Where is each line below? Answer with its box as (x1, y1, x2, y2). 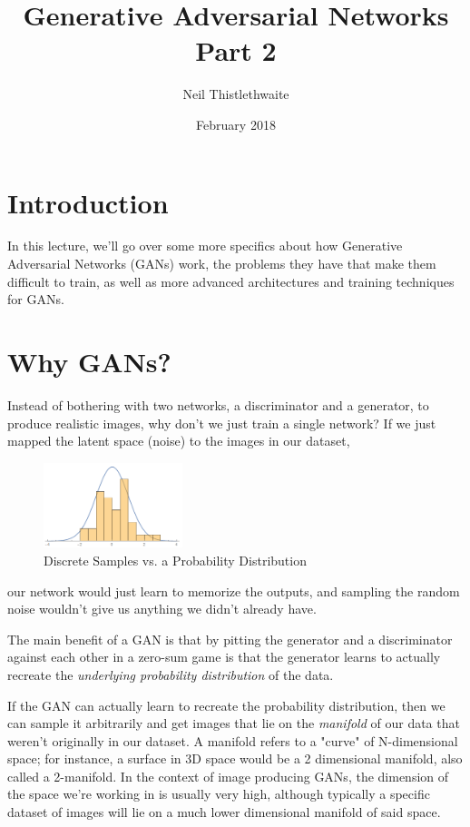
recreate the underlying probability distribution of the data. (7, 665, 334, 684)
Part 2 (195, 32, 277, 69)
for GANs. (7, 290, 64, 309)
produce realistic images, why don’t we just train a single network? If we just (7, 413, 436, 432)
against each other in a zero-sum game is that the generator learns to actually (7, 647, 441, 666)
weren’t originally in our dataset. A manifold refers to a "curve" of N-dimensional (7, 731, 458, 750)
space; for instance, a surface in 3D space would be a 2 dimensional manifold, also (7, 749, 463, 768)
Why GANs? (7, 343, 171, 379)
